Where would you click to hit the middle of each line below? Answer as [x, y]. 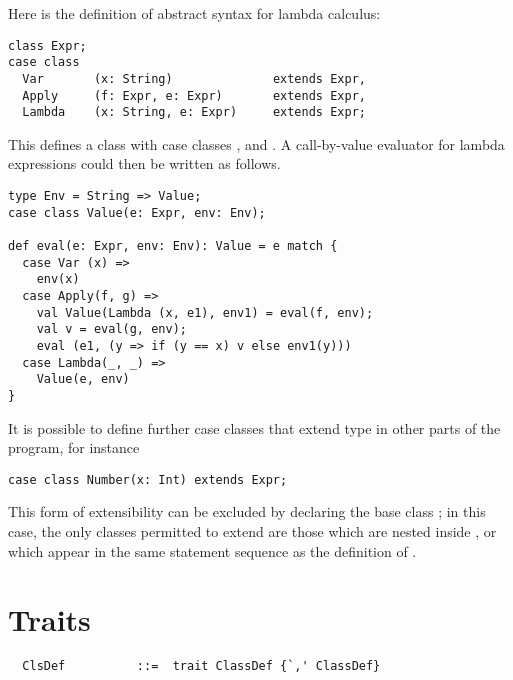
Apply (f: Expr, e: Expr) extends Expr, [194, 95]
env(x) [58, 279]
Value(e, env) [83, 379]
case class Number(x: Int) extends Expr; [148, 479]
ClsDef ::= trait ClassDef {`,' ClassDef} [201, 666]
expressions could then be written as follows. [144, 163]
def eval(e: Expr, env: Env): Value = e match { [173, 246]
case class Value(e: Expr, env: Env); [137, 212]
